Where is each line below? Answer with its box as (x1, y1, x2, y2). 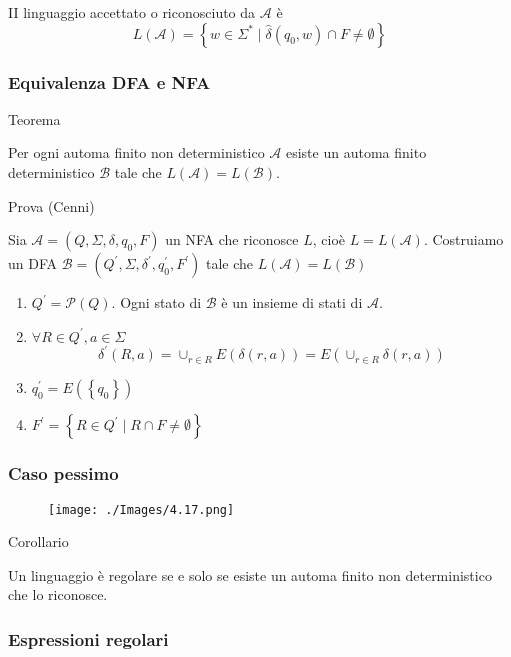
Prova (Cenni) (8, 195, 95, 216)
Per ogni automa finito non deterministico (8, 142, 265, 163)
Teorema (8, 108, 61, 129)
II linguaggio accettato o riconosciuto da (8, 2, 256, 22)
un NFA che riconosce (165, 229, 299, 250)
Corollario (8, 531, 69, 552)
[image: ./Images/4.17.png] (48, 502, 235, 517)
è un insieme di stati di (221, 292, 363, 313)
